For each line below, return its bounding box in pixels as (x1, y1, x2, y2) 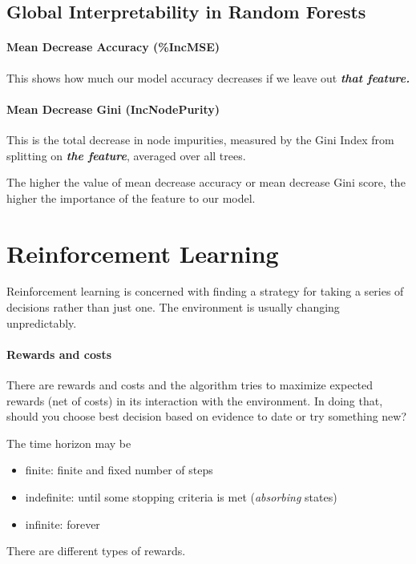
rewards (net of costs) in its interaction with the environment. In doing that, (6, 392, 383, 409)
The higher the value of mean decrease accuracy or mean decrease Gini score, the (6, 174, 406, 191)
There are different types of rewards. (6, 542, 186, 559)
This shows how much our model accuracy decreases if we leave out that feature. (6, 69, 410, 86)
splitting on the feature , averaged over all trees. (6, 147, 246, 163)
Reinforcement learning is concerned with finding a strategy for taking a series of (6, 283, 404, 300)
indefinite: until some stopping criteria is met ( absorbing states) (25, 489, 337, 506)
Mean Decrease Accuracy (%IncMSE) (6, 38, 220, 55)
